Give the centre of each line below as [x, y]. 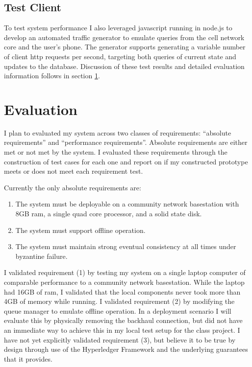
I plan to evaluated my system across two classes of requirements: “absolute [118, 132]
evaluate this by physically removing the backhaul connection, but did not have [123, 320]
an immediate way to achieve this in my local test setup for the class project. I [122, 330]
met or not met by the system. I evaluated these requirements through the [116, 152]
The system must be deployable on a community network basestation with [127, 204]
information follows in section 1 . [52, 76]
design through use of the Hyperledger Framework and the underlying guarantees [126, 349]
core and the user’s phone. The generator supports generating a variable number [125, 47]
